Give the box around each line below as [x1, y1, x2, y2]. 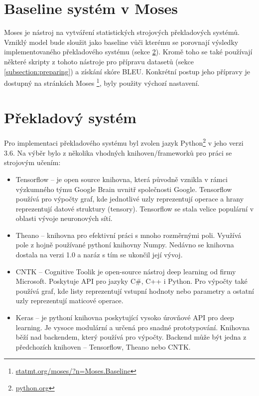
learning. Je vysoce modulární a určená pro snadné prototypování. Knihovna [15, 322, 250, 332]
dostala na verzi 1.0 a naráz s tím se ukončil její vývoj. [15, 249, 183, 260]
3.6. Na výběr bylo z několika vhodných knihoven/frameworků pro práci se [4, 147, 232, 158]
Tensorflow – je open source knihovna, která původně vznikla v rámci [15, 174, 228, 184]
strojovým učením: [4, 157, 61, 168]
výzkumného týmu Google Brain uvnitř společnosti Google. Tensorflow [15, 184, 232, 194]
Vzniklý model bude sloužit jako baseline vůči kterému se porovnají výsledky [4, 36, 239, 47]
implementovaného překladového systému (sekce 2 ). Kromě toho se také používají [4, 46, 253, 57]
